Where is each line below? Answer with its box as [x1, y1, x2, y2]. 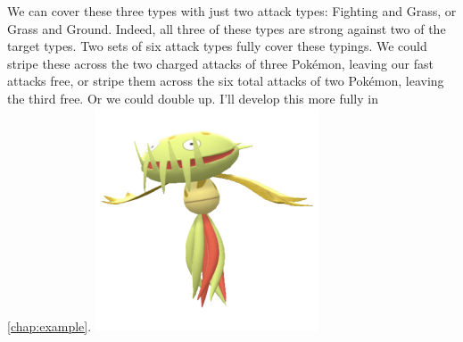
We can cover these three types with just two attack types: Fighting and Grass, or [7, 2, 457, 20]
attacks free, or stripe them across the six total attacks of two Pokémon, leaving [7, 71, 444, 90]
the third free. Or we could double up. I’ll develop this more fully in [7, 88, 378, 107]
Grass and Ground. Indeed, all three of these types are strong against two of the [7, 19, 446, 38]
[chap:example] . [7, 316, 92, 335]
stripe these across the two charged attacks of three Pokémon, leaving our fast [7, 54, 434, 72]
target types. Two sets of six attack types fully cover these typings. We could [7, 37, 427, 55]
